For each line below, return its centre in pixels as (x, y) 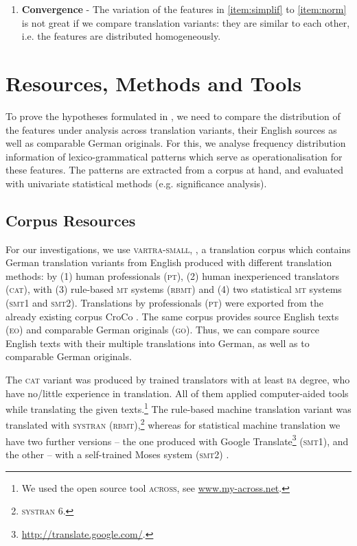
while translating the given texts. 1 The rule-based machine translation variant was (178, 408)
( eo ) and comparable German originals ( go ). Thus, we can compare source (162, 330)
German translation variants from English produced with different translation (169, 262)
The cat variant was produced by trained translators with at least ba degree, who (178, 380)
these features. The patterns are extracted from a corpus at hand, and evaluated (175, 170)
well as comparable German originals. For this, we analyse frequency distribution (176, 143)
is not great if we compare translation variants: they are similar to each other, (186, 22)
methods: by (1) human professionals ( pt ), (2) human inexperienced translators (173, 275)
